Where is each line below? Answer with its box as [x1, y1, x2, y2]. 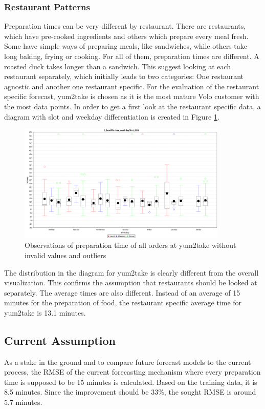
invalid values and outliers [25, 249, 106, 260]
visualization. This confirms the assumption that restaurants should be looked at [4, 277, 257, 288]
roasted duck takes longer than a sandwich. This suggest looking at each [4, 61, 231, 71]
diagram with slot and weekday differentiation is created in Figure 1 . [4, 111, 219, 122]
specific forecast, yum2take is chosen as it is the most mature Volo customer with [4, 91, 259, 102]
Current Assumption [4, 332, 116, 348]
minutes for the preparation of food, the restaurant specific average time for [4, 297, 242, 308]
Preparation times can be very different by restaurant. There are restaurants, [4, 21, 246, 31]
